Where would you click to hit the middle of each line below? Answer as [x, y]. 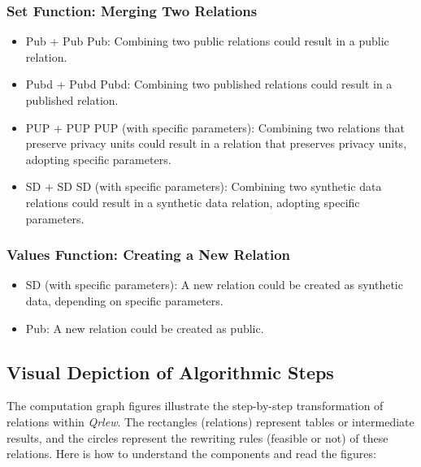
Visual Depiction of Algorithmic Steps [170, 372]
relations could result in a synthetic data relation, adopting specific [193, 202]
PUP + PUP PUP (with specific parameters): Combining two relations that [215, 127]
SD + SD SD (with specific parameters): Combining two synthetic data [204, 186]
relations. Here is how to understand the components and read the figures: [191, 454]
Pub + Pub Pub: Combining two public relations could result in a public [207, 41]
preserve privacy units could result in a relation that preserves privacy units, [216, 143]
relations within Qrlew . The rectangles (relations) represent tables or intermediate [210, 421]
